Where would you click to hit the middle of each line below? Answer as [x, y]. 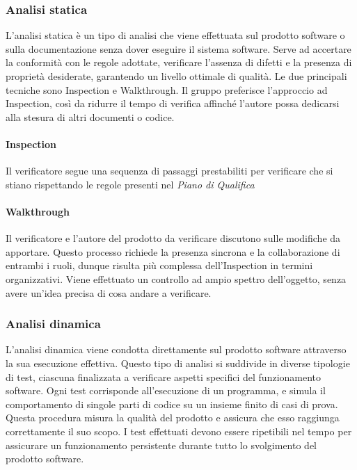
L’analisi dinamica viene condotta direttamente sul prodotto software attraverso [176, 349]
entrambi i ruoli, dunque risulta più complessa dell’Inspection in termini [159, 265]
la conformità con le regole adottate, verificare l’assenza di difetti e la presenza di [179, 62]
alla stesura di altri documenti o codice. [90, 116]
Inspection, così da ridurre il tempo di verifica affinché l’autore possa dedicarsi [173, 103]
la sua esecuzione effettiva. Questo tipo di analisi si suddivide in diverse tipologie [178, 363]
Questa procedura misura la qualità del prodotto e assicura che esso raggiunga [173, 418]
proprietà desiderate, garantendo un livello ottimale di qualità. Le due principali [176, 76]
